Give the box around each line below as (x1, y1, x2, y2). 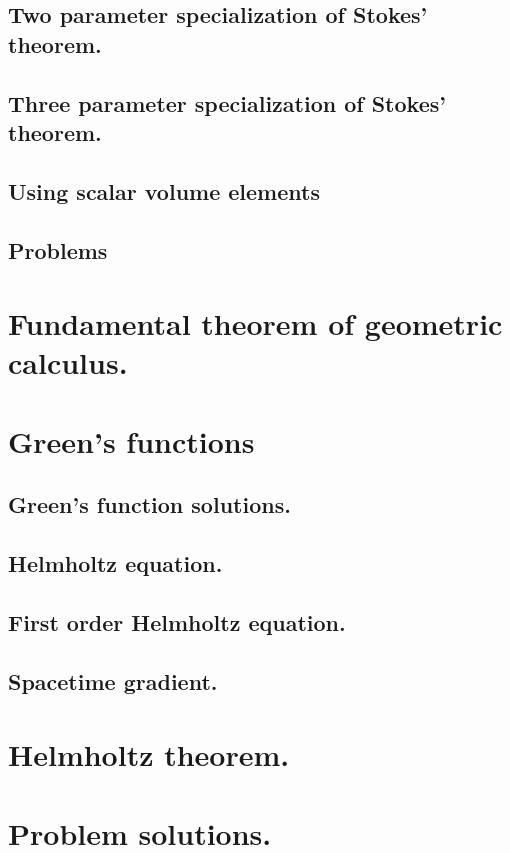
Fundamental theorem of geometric (8, 303, 503, 344)
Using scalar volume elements (8, 175, 320, 206)
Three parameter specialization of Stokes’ (8, 87, 446, 118)
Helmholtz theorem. (8, 734, 290, 775)
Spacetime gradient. (8, 665, 218, 696)
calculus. (8, 342, 128, 383)
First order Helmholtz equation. (8, 606, 346, 637)
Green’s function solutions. (8, 489, 291, 520)
